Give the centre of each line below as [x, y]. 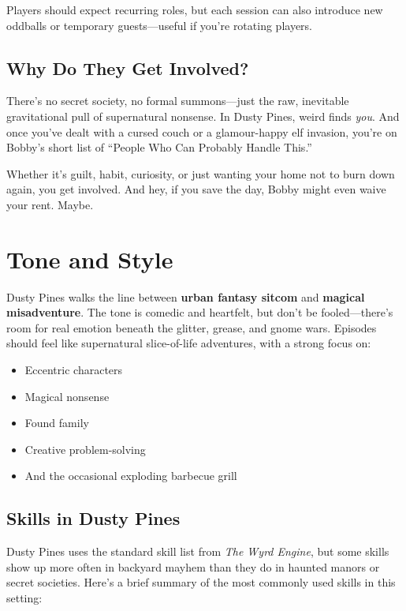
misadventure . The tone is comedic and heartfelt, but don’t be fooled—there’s [200, 312]
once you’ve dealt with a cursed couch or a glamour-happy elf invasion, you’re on [202, 131]
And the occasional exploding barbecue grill [131, 476]
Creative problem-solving [85, 449]
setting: [24, 598]
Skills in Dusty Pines [93, 518]
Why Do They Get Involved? [128, 67]
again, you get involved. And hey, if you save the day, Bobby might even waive [196, 189]
